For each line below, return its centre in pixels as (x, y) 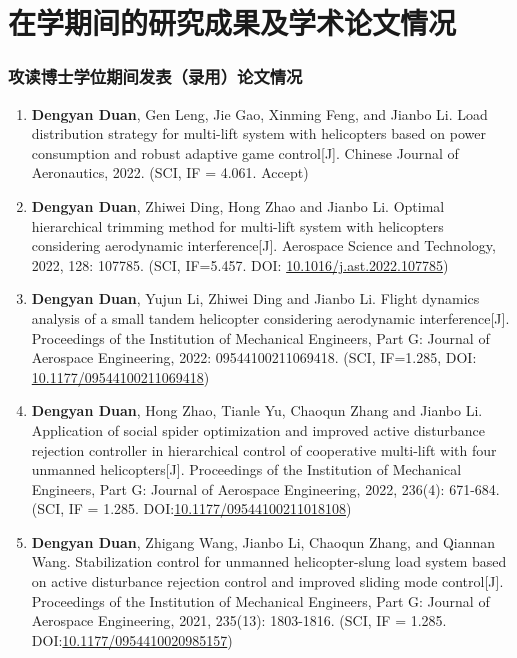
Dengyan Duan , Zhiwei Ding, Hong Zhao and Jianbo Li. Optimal (238, 205)
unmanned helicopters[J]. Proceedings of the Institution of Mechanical (246, 469)
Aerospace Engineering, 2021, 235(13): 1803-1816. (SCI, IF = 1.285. (239, 620)
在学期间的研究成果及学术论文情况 (232, 22)
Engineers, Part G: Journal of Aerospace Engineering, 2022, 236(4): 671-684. (265, 488)
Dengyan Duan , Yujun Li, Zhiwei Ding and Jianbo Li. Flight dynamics (255, 298)
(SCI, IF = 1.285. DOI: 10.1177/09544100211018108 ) (191, 508)
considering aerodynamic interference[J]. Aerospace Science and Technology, (263, 245)
